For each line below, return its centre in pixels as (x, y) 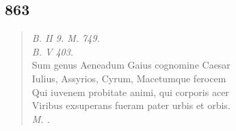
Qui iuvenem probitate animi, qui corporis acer (130, 92)
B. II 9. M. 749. (66, 38)
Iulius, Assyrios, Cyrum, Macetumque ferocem (129, 78)
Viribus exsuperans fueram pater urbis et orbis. (131, 105)
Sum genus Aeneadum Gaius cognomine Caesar (131, 65)
